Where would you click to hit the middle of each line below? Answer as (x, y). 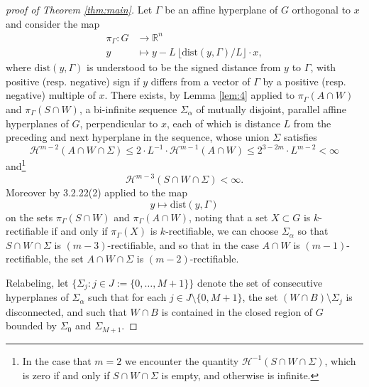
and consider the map (53, 23)
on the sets (29, 217)
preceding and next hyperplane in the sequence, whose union (138, 137)
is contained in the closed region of (237, 311)
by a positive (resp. (304, 81)
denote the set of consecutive (260, 282)
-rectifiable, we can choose (222, 231)
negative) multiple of (51, 95)
